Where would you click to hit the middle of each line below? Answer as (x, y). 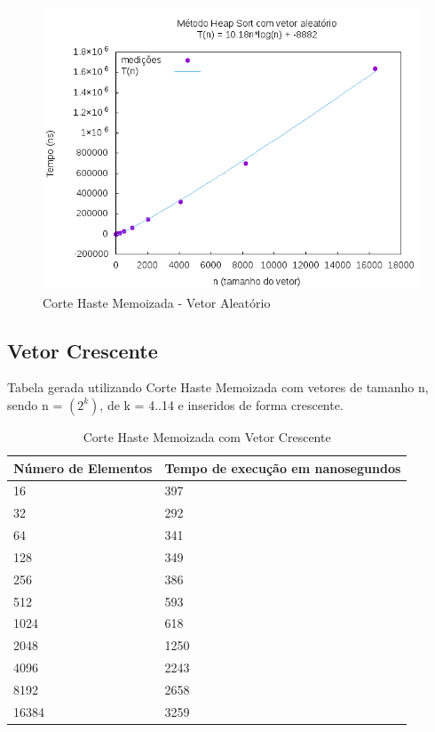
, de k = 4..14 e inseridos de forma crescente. (221, 404)
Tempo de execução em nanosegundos (283, 467)
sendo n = (35, 404)
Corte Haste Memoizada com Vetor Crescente (207, 436)
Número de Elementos (83, 467)
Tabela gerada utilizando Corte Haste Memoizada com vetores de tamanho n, (218, 387)
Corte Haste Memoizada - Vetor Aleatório (157, 302)
